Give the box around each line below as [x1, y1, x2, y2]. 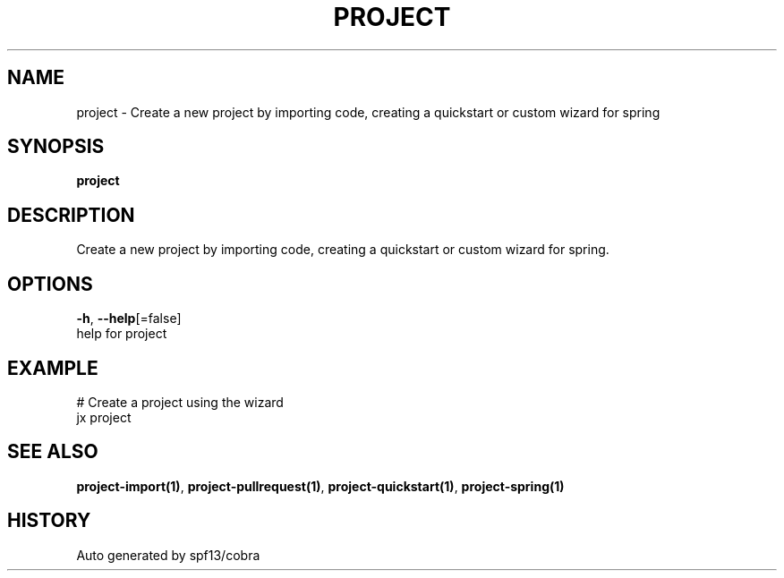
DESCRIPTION [7, 203, 135, 226]
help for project [76, 326, 167, 342]
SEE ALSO [7, 440, 98, 463]
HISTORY [7, 509, 91, 532]
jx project [76, 409, 132, 425]
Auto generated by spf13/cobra [76, 547, 260, 563]
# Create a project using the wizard [76, 394, 284, 410]
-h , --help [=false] [76, 310, 182, 327]
